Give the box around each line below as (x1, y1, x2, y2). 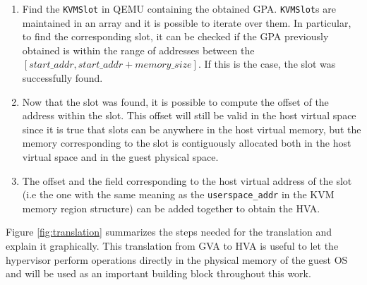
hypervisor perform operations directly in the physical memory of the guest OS (6, 252, 348, 267)
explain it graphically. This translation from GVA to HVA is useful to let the (6, 238, 339, 253)
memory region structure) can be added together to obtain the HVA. (22, 200, 320, 215)
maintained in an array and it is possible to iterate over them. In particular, (22, 15, 351, 30)
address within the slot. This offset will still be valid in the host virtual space (22, 108, 356, 123)
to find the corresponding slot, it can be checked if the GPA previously (22, 29, 329, 44)
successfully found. (22, 71, 103, 85)
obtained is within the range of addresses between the (22, 42, 255, 57)
